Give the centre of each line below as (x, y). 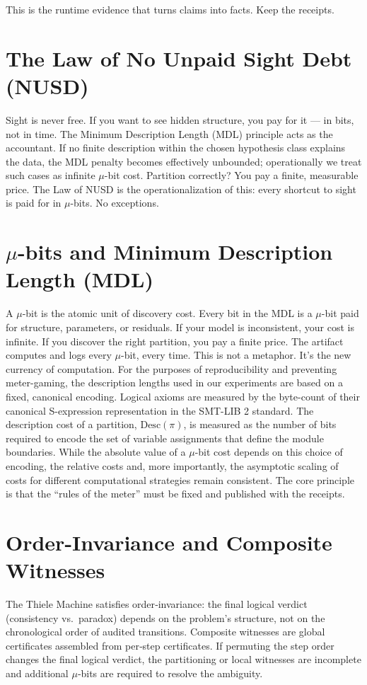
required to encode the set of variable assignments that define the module (165, 438)
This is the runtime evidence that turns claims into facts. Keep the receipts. (170, 9)
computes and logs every (59, 355)
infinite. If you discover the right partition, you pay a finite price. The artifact (175, 341)
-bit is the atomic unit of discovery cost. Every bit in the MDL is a (167, 313)
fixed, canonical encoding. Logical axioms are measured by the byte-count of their (183, 396)
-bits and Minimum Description (175, 252)
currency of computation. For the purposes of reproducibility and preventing (171, 368)
